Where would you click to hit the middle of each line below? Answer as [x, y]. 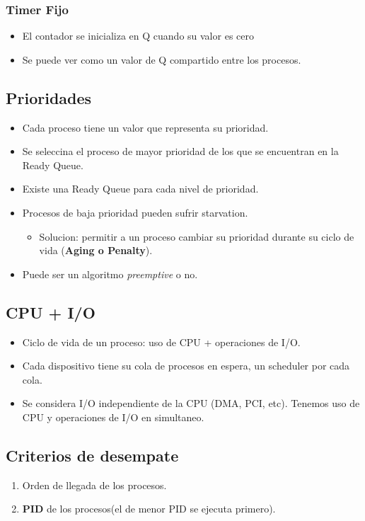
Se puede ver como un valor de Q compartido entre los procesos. [162, 59]
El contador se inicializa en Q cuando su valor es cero [138, 36]
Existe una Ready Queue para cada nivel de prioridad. [140, 189]
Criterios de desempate [92, 455]
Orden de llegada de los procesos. [94, 485]
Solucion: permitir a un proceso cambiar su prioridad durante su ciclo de [197, 236]
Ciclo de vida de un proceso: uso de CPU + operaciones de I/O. [161, 342]
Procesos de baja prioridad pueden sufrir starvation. [135, 212]
